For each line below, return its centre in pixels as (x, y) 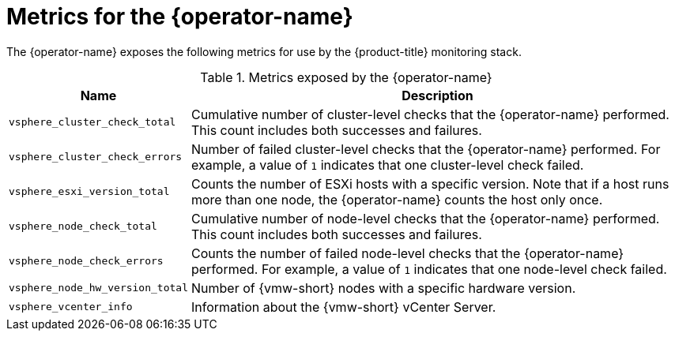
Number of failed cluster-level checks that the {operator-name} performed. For (426, 149)
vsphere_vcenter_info (71, 307)
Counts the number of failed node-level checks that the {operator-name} (407, 253)
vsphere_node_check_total (83, 227)
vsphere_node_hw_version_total (98, 288)
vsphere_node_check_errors (86, 261)
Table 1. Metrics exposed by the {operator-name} (346, 77)
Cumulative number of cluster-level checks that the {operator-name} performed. (430, 114)
